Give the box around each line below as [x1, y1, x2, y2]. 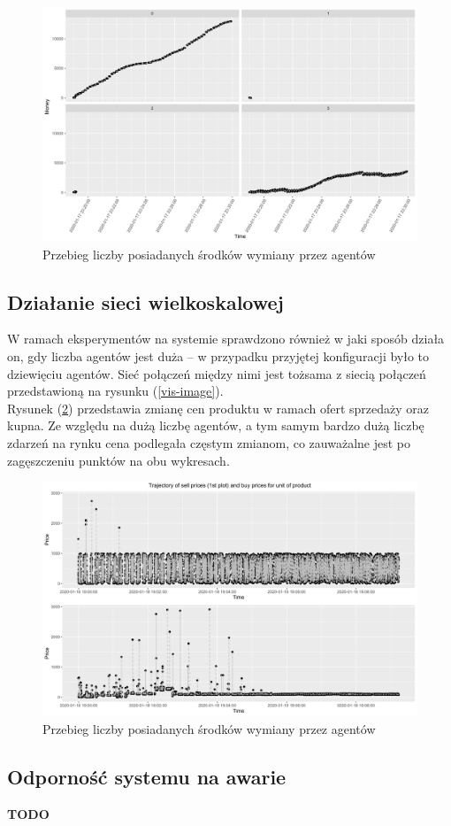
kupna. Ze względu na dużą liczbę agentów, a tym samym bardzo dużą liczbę [7, 416, 424, 435]
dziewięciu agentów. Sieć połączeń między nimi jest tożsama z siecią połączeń [7, 364, 426, 382]
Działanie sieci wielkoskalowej [7, 288, 284, 315]
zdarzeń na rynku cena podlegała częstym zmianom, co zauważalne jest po [7, 433, 410, 452]
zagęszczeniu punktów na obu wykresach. [7, 451, 230, 469]
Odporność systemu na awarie [7, 762, 287, 790]
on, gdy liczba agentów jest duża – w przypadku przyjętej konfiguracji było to [7, 346, 430, 365]
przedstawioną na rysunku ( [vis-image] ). [7, 382, 224, 400]
